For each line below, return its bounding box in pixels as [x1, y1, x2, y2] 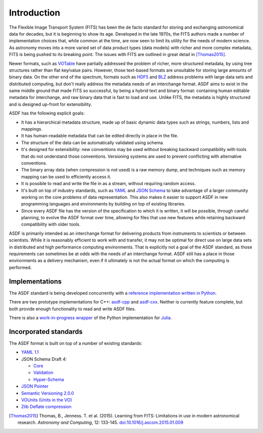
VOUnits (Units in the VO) [21, 397, 73, 403]
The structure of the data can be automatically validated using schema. [21, 139, 164, 146]
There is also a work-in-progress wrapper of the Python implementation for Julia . [9, 315, 172, 320]
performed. [9, 264, 32, 270]
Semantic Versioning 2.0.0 [21, 390, 74, 396]
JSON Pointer [21, 383, 49, 389]
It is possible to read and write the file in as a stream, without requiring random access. [21, 181, 196, 187]
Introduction [9, 7, 60, 18]
